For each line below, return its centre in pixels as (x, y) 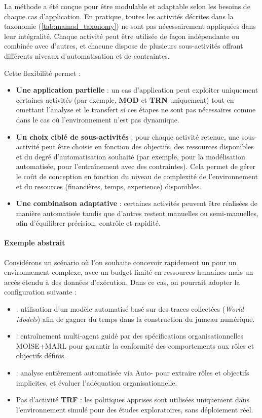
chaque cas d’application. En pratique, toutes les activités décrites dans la (119, 16)
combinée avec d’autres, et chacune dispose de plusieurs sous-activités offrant (124, 46)
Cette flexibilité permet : (42, 73)
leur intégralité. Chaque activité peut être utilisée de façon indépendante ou (122, 36)
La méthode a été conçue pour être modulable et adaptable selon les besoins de (127, 6)
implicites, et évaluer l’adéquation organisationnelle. (97, 382)
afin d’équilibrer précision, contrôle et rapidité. (88, 223)
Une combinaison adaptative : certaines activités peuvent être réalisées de (137, 203)
